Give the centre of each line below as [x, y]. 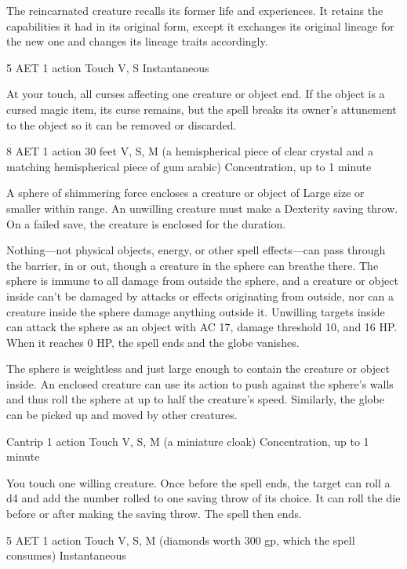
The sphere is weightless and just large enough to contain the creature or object [198, 368]
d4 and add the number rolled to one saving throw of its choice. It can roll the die [203, 498]
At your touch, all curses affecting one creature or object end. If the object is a [196, 94]
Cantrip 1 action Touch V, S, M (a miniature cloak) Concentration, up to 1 [188, 441]
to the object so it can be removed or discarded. [122, 124]
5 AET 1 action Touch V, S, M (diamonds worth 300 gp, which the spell [181, 540]
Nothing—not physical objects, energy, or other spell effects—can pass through [196, 250]
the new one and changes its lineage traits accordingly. [137, 41]
